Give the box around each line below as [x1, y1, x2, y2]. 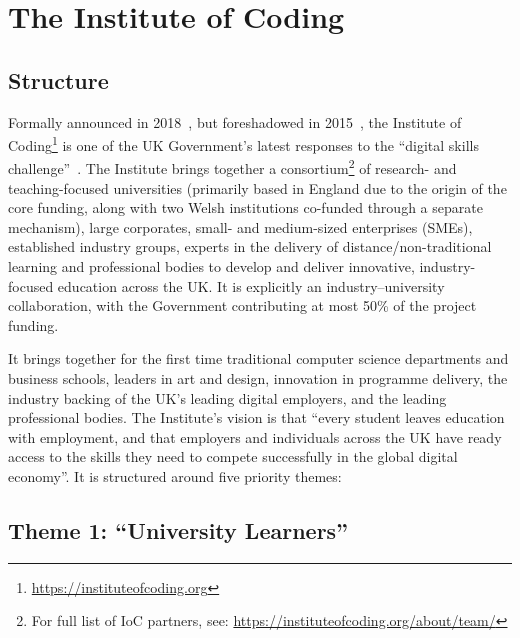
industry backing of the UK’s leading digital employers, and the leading [8, 387, 447, 408]
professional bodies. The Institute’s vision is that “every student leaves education [8, 407, 505, 428]
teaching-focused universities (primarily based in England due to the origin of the [8, 177, 507, 198]
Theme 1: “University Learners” [8, 514, 349, 545]
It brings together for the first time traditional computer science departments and [8, 348, 509, 369]
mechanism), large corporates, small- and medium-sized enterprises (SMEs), [8, 216, 473, 237]
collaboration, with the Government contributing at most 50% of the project [8, 295, 477, 316]
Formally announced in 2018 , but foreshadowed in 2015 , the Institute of [8, 111, 462, 132]
